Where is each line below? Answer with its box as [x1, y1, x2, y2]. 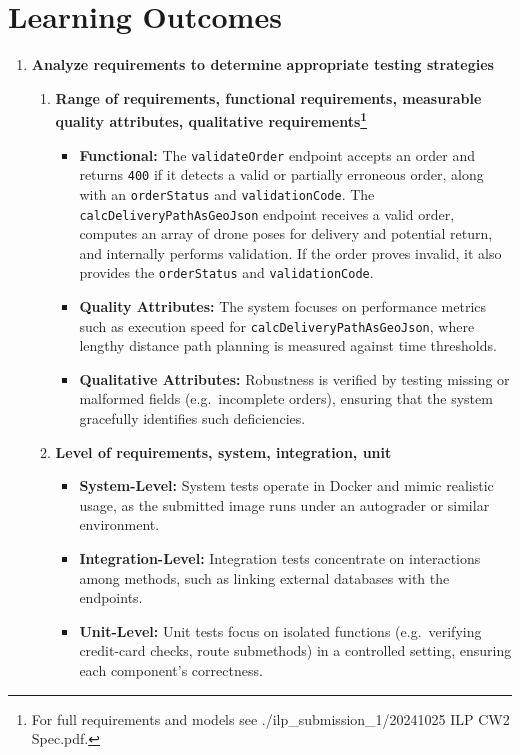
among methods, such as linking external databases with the [79, 567, 450, 588]
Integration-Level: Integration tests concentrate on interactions [79, 548, 481, 569]
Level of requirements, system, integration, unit [55, 441, 392, 462]
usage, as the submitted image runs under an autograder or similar [79, 494, 490, 515]
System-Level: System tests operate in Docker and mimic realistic [79, 475, 494, 496]
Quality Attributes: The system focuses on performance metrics [79, 296, 487, 317]
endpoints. [79, 587, 143, 608]
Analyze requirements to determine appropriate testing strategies [31, 54, 494, 75]
